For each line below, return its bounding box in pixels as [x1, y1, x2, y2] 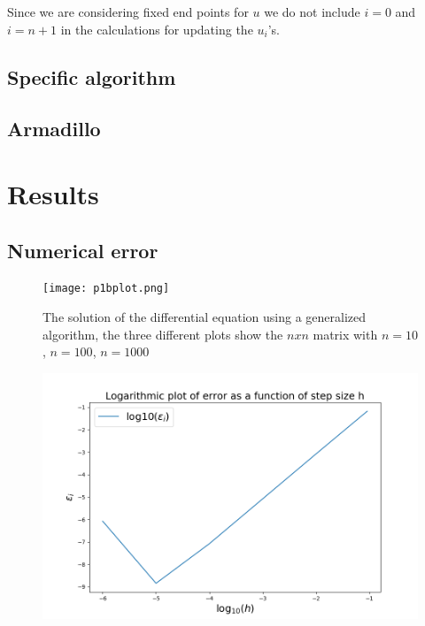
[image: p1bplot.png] [42, 282, 170, 295]
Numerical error [7, 236, 158, 263]
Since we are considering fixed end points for [7, 3, 249, 20]
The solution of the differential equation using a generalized [42, 307, 367, 325]
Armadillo [7, 115, 101, 142]
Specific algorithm [7, 63, 176, 90]
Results [7, 175, 99, 211]
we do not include [264, 3, 360, 20]
